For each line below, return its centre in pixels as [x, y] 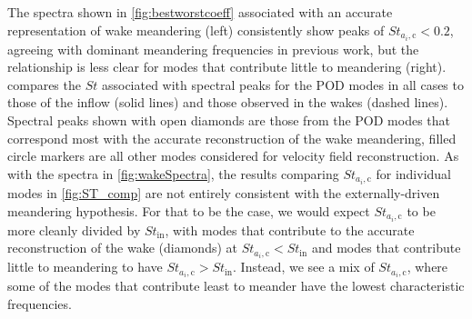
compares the [44, 84]
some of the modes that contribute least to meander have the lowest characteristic [236, 286]
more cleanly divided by [74, 229]
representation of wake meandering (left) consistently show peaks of [196, 30]
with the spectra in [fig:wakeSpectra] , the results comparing [173, 173]
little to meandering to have [85, 267]
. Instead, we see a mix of [304, 267]
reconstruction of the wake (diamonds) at [123, 248]
